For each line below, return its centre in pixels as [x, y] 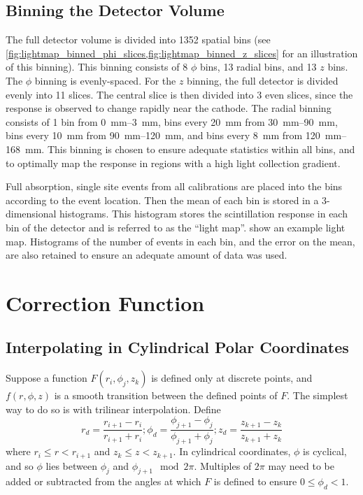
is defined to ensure [255, 481]
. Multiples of [223, 465]
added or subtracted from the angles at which [104, 481]
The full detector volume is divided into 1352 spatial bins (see [138, 40]
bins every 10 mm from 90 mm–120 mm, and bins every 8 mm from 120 [163, 135]
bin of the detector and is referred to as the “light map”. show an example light [176, 227]
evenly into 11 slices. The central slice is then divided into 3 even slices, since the [179, 94]
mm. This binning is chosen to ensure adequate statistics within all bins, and [190, 149]
